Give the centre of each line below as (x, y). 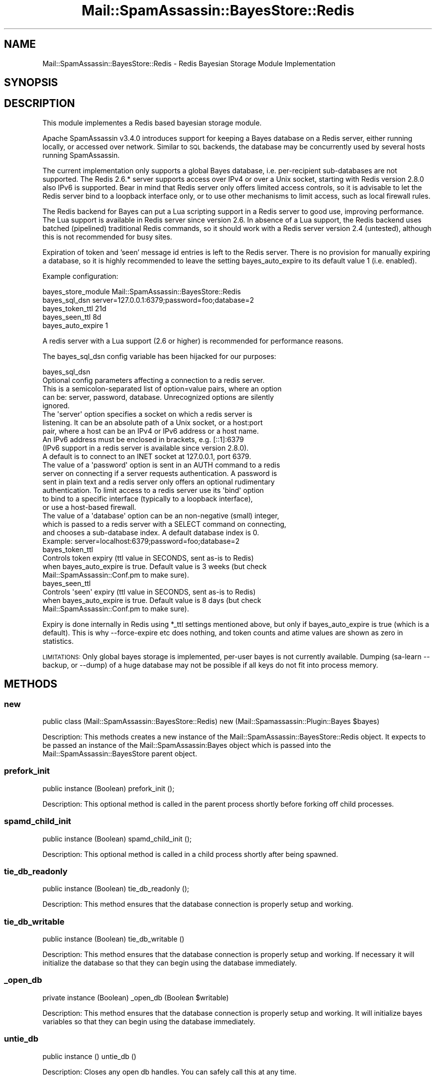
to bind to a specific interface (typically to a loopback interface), (148, 498)
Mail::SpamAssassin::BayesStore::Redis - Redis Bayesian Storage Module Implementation (189, 63)
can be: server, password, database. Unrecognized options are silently (158, 397)
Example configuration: (80, 276)
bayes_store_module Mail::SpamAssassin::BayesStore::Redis (142, 291)
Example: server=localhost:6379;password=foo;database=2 (141, 541)
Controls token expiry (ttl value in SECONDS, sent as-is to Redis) (148, 558)
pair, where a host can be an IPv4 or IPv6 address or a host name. (151, 431)
